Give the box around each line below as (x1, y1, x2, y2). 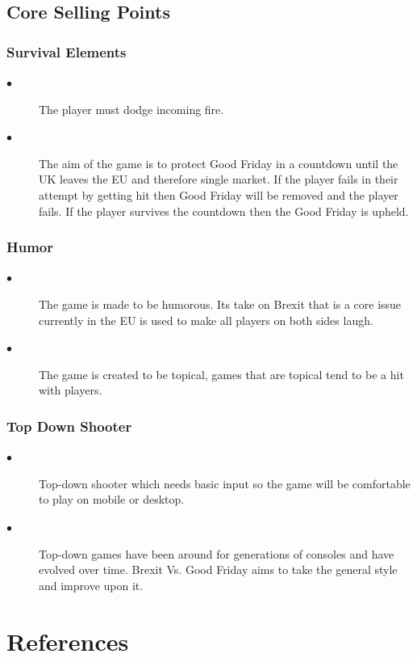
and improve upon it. (39, 576, 144, 593)
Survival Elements (6, 41, 127, 61)
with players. (39, 382, 102, 399)
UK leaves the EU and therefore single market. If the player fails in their (39, 171, 398, 188)
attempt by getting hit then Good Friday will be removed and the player (39, 186, 398, 203)
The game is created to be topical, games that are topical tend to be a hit (39, 365, 404, 382)
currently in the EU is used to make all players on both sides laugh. (39, 311, 373, 328)
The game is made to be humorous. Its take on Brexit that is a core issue (39, 295, 402, 312)
